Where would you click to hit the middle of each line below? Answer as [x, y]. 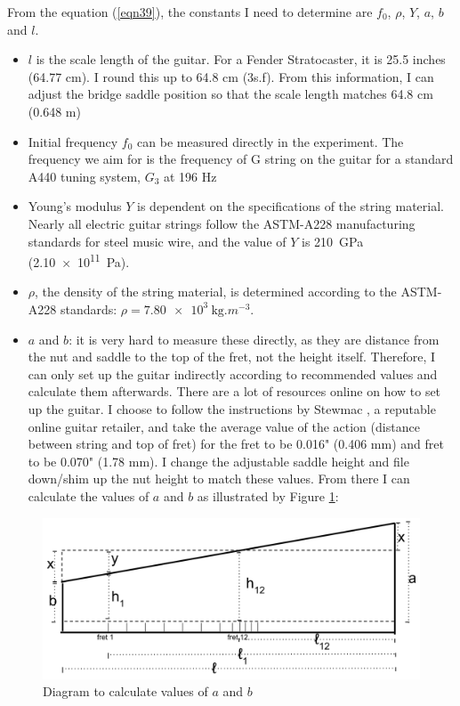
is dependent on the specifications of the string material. [291, 206]
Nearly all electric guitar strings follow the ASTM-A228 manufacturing [222, 223]
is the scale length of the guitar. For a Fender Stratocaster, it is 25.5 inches [241, 59]
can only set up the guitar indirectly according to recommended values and [233, 373]
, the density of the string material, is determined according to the [216, 292]
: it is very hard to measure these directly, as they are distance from [254, 339]
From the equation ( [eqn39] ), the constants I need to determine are [190, 12]
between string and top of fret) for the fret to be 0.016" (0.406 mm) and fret [236, 444]
